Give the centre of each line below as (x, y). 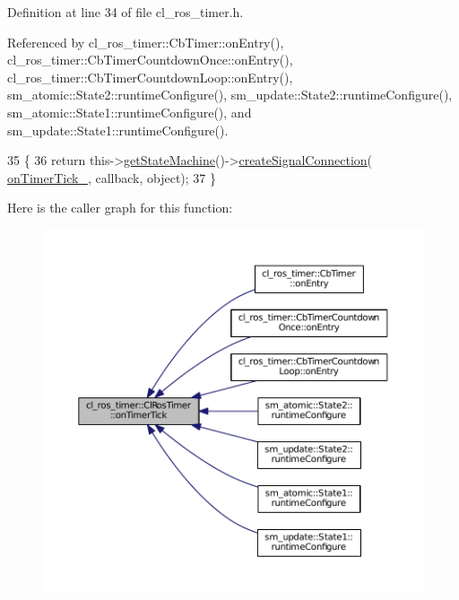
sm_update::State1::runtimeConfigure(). (118, 130)
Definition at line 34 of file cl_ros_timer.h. (126, 12)
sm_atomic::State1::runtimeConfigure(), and (130, 112)
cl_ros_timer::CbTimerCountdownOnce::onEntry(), (150, 60)
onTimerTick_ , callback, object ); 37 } (112, 177)
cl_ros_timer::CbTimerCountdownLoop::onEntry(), (150, 77)
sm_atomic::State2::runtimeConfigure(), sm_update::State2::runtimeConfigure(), (230, 95)
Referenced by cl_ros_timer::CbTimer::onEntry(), (146, 42)
